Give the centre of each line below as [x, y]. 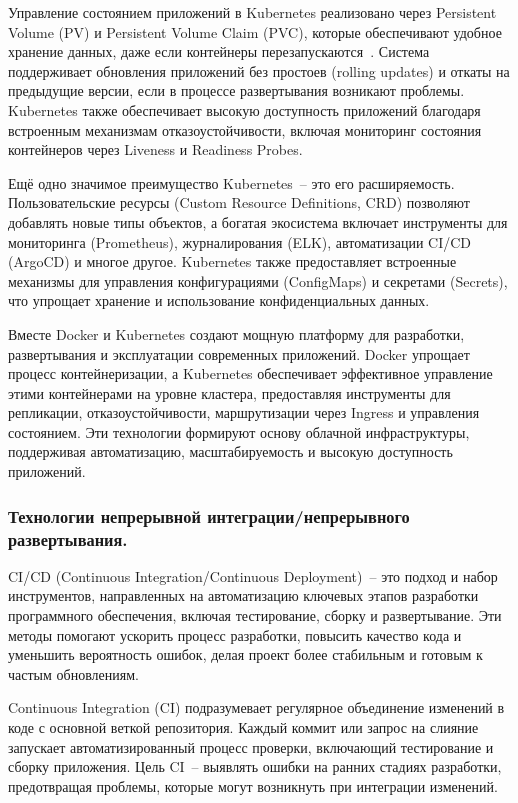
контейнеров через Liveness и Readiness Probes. [155, 149]
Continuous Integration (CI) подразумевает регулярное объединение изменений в [256, 707]
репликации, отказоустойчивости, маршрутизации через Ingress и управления [244, 412]
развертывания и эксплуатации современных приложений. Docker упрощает [239, 353]
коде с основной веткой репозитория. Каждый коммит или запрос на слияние [243, 726]
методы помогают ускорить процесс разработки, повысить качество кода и [235, 634]
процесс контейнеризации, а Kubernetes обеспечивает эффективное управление [250, 373]
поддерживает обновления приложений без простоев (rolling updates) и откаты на [259, 70]
